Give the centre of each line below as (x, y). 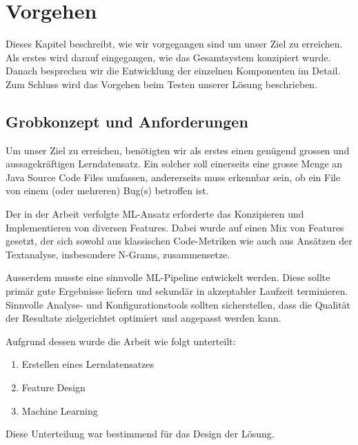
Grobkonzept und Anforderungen (127, 121)
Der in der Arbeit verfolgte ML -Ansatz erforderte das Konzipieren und (155, 214)
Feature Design (53, 387)
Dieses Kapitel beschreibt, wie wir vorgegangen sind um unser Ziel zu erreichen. (174, 44)
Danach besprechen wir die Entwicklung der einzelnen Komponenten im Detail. (173, 71)
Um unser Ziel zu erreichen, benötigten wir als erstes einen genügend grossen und (178, 150)
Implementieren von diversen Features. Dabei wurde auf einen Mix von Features (175, 227)
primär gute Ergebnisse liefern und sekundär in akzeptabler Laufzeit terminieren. (177, 291)
